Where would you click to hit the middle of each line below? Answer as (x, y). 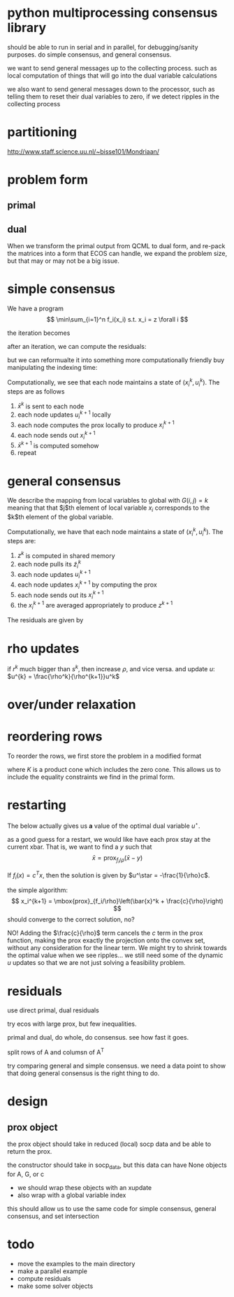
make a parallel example (52, 1271)
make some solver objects (55, 1286)
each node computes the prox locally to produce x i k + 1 (96, 425)
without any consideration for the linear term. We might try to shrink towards (117, 948)
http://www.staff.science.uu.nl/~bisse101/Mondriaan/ (83, 151)
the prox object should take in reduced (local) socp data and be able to (109, 1144)
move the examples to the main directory (76, 1263)
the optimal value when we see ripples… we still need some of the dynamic (115, 955)
